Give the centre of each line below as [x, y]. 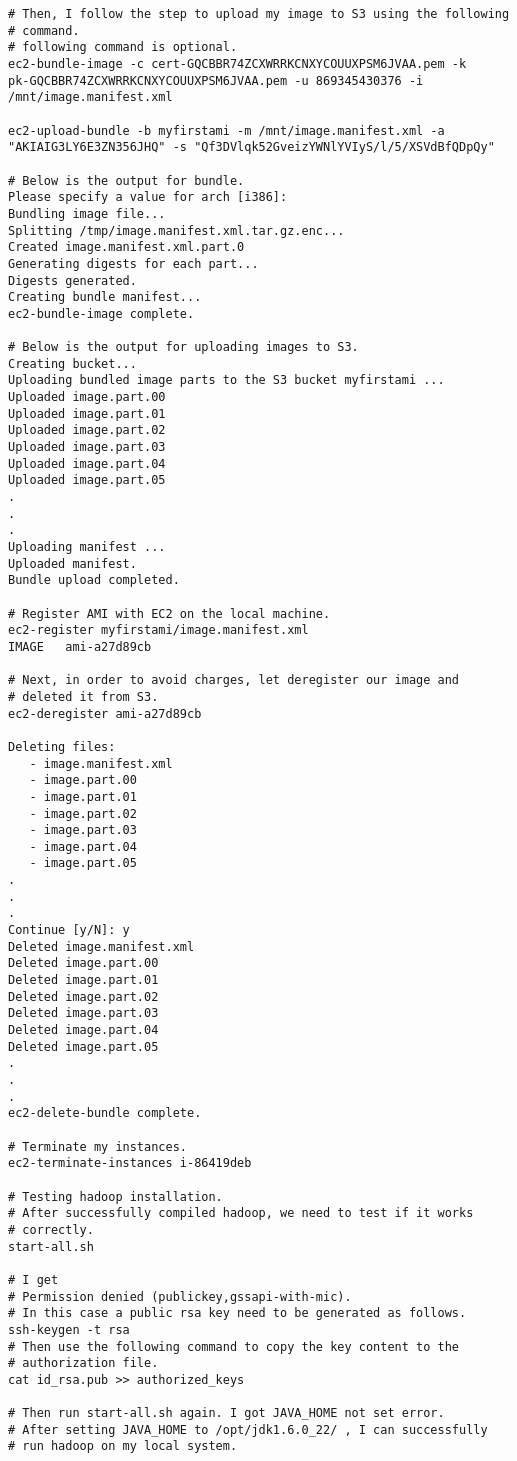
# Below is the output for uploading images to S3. [183, 347]
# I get [33, 1279]
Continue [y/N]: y [69, 930]
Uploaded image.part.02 [87, 430]
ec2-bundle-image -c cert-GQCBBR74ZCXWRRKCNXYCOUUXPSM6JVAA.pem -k [237, 63]
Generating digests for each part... [133, 263]
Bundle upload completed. [94, 580]
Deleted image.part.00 [83, 963]
